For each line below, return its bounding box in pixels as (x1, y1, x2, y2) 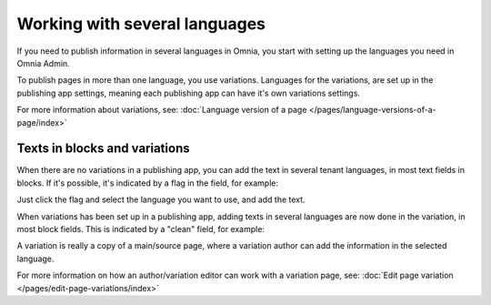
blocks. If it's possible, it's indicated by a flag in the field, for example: (16, 178, 279, 188)
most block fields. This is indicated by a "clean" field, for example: (16, 223, 266, 234)
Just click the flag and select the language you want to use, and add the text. (16, 194, 306, 205)
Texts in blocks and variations (16, 141, 190, 157)
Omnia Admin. (16, 57, 70, 68)
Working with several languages (16, 14, 266, 34)
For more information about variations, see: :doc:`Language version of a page (16, 105, 307, 116)
